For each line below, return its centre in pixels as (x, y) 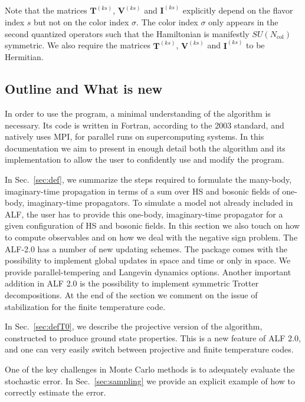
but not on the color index (81, 22)
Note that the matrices (46, 10)
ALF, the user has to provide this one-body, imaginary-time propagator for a (144, 214)
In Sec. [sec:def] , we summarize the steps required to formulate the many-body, (148, 179)
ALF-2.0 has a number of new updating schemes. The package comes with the (146, 248)
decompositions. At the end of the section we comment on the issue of (131, 294)
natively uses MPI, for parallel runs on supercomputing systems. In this (135, 136)
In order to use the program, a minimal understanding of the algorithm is (138, 113)
